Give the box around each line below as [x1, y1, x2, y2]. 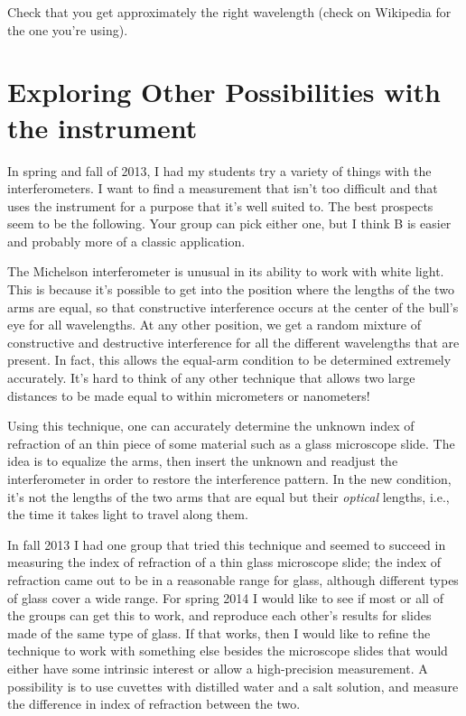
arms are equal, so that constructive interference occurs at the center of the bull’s [7, 297, 459, 316]
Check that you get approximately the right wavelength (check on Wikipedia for [7, 3, 452, 21]
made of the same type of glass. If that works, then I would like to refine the [7, 623, 431, 642]
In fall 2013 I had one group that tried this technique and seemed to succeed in [7, 535, 446, 553]
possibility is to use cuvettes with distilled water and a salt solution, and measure [7, 676, 459, 695]
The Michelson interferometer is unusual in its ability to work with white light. [7, 262, 444, 281]
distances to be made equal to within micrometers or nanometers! [7, 386, 370, 404]
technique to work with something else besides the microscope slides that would [7, 641, 448, 660]
